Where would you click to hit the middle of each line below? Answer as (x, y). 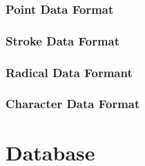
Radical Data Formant (69, 72)
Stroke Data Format (63, 40)
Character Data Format (73, 104)
